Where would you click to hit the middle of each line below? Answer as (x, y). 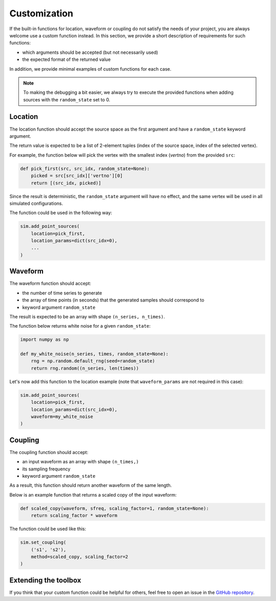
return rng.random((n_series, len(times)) (85, 368)
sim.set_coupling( (43, 542)
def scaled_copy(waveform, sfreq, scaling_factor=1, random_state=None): (114, 508)
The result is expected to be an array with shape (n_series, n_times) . (87, 316)
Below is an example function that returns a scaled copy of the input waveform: (93, 495)
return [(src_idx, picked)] (66, 183)
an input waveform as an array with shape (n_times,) (80, 462)
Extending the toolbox (45, 580)
